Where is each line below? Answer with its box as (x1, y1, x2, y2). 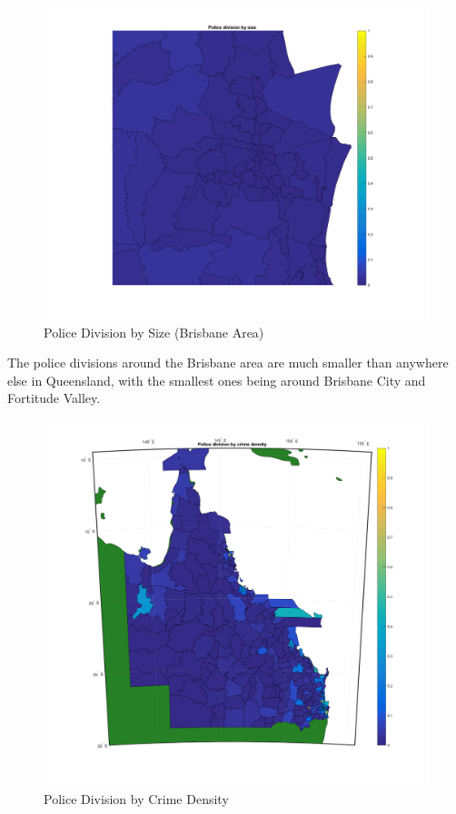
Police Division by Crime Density (44, 789, 229, 808)
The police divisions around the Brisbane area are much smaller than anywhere (7, 353, 449, 372)
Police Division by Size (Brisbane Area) (44, 322, 264, 341)
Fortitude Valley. (7, 388, 101, 407)
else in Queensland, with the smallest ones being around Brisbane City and (7, 370, 426, 389)
